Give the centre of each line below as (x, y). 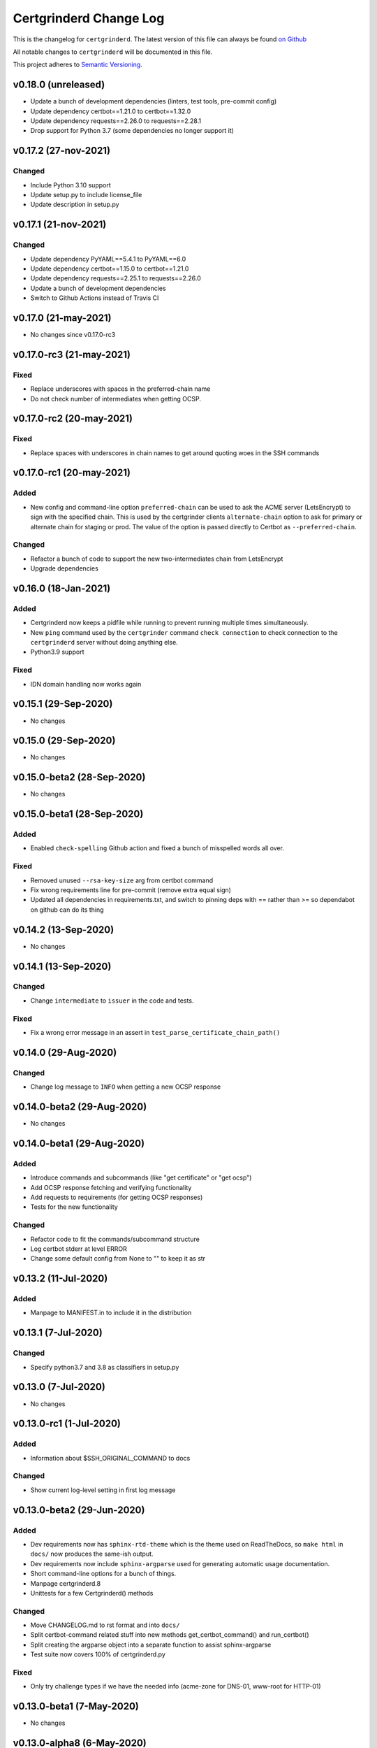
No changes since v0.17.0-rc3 (73, 334)
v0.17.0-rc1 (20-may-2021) (72, 473)
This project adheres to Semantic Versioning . (77, 65)
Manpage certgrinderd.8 (66, 1583)
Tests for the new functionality (74, 1207)
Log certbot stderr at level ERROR (79, 1249)
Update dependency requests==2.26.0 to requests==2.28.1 (116, 121)
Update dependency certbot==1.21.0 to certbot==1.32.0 (111, 111)
